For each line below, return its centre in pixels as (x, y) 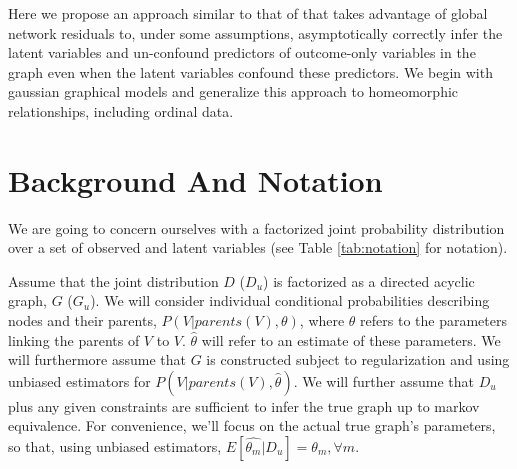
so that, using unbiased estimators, (115, 446)
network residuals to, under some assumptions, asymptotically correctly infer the (255, 32)
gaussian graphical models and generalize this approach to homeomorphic (233, 91)
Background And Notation (195, 179)
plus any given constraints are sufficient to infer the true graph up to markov (244, 405)
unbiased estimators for (79, 380)
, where (322, 320)
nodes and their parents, (82, 320)
